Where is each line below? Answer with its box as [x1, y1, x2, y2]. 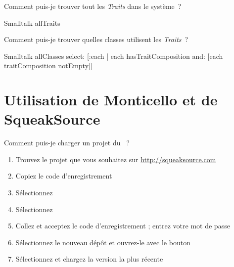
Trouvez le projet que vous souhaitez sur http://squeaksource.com [15, 154, 216, 164]
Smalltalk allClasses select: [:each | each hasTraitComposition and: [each [4, 50, 223, 61]
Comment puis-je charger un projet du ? [4, 137, 130, 148]
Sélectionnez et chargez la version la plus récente [15, 254, 163, 264]
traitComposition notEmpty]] [4, 60, 93, 71]
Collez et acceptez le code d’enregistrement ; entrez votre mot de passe [15, 221, 230, 231]
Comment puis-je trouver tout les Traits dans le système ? [4, 1, 182, 11]
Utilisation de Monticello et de [4, 89, 218, 110]
